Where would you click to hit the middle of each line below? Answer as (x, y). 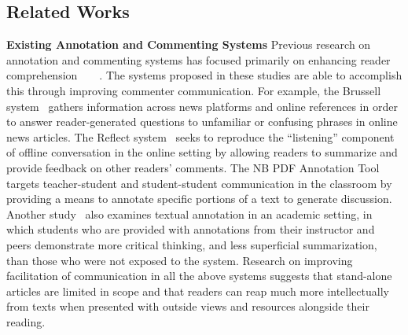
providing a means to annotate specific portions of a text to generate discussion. (199, 199)
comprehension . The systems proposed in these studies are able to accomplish (204, 75)
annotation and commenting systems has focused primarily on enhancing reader (198, 59)
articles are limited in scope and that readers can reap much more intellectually (198, 291)
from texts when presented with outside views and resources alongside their (188, 306)
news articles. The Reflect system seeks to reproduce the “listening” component (200, 136)
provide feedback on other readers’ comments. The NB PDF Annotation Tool (193, 167)
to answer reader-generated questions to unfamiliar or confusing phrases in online (202, 121)
